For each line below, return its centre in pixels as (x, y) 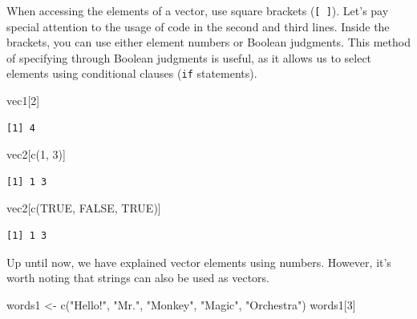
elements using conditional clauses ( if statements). (132, 73)
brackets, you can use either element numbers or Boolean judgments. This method (208, 42)
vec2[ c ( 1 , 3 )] (36, 154)
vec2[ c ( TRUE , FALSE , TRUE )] (84, 208)
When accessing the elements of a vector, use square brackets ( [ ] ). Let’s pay (198, 10)
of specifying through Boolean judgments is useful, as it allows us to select (189, 57)
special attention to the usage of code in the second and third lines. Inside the (198, 26)
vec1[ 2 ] (23, 101)
